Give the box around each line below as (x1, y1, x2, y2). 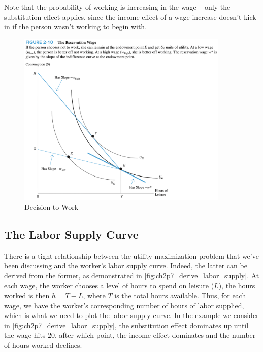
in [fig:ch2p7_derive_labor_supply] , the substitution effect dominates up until (4, 320, 249, 330)
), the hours (218, 280, 255, 291)
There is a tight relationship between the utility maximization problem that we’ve (4, 250, 259, 261)
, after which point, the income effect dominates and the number (55, 330, 256, 340)
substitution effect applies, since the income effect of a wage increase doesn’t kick (4, 11, 256, 22)
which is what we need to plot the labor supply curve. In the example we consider (4, 310, 259, 321)
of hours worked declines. (4, 340, 82, 350)
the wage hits (4, 330, 46, 340)
